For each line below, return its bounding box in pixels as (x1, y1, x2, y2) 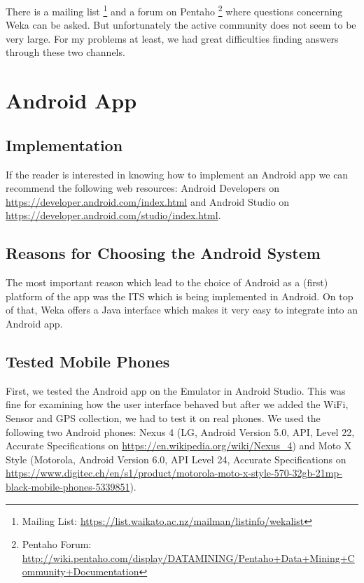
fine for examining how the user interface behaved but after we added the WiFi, (6, 397, 349, 412)
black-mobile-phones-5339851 (6, 479, 130, 493)
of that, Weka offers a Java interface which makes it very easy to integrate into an (6, 302, 358, 317)
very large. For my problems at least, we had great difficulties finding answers (6, 31, 339, 45)
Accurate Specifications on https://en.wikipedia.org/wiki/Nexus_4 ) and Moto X (6, 438, 352, 453)
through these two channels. (6, 45, 125, 59)
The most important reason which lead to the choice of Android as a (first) (6, 275, 328, 290)
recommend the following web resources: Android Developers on (6, 181, 280, 195)
